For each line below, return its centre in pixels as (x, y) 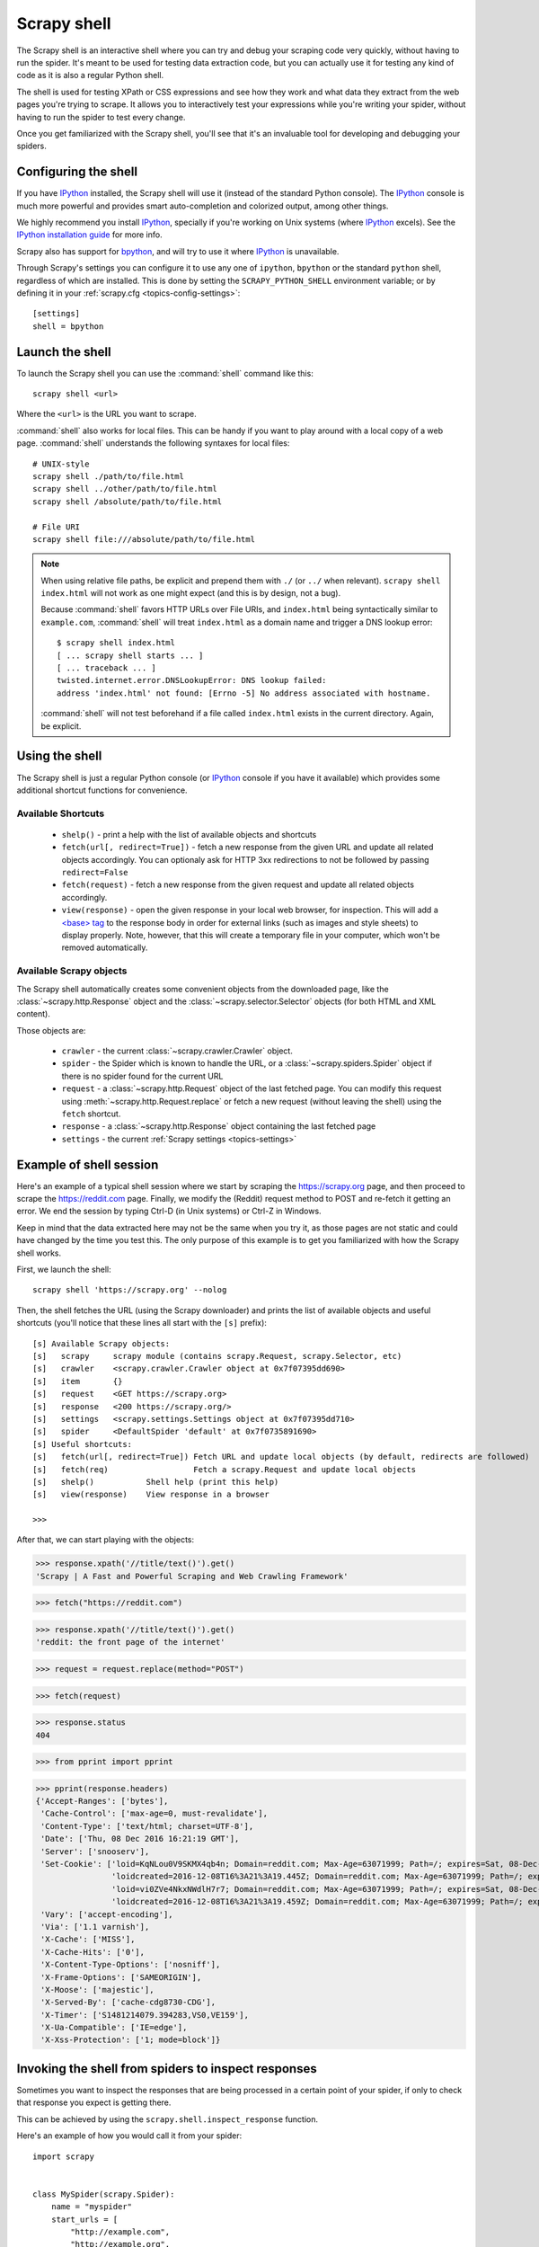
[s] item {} (78, 1381)
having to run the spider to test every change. (101, 117)
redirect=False (95, 873)
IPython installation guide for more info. (89, 235)
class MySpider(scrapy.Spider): (104, 2194)
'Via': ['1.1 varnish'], (95, 1927)
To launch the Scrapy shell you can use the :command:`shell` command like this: (165, 373)
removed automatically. (105, 947)
